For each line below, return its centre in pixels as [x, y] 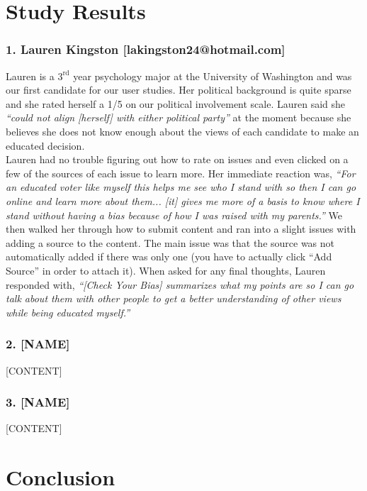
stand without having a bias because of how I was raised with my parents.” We [174, 215]
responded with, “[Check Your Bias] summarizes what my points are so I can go [180, 284]
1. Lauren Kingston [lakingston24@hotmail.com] [146, 49]
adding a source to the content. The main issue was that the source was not [170, 242]
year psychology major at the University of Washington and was [213, 76]
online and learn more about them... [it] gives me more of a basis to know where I [183, 200]
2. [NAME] [38, 344]
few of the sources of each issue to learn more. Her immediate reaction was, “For [181, 173]
